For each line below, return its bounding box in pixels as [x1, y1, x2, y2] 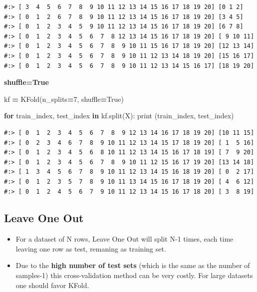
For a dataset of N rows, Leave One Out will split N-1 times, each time [15, 234, 234, 244]
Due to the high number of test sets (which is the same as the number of [15, 260, 250, 271]
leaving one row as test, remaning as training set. [15, 243, 166, 254]
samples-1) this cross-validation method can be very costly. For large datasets [15, 270, 253, 281]
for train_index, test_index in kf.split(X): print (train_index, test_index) [4, 110, 234, 121]
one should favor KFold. [15, 280, 89, 290]
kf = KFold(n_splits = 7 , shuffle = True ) [4, 93, 124, 104]
